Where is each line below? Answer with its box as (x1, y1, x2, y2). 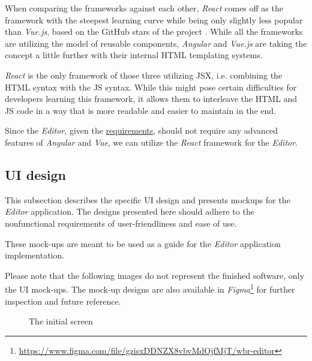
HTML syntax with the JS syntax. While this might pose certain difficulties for (5, 80, 297, 93)
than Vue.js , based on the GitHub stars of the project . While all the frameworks (5, 25, 303, 38)
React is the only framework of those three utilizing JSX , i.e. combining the (5, 68, 283, 81)
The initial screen (29, 315, 93, 327)
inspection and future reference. (5, 294, 121, 307)
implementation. (5, 249, 65, 261)
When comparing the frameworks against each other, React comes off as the (5, 2, 283, 14)
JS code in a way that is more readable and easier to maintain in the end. (5, 104, 276, 116)
